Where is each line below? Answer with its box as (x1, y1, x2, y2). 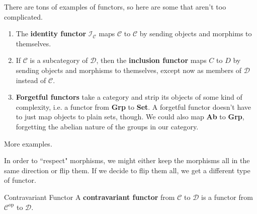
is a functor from (201, 191, 253, 202)
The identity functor (16, 28, 87, 39)
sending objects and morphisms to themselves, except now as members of (16, 64, 242, 75)
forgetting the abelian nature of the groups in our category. (16, 121, 199, 131)
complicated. (4, 11, 43, 22)
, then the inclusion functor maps (96, 55, 207, 65)
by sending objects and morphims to (139, 28, 252, 39)
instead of (16, 75, 46, 85)
